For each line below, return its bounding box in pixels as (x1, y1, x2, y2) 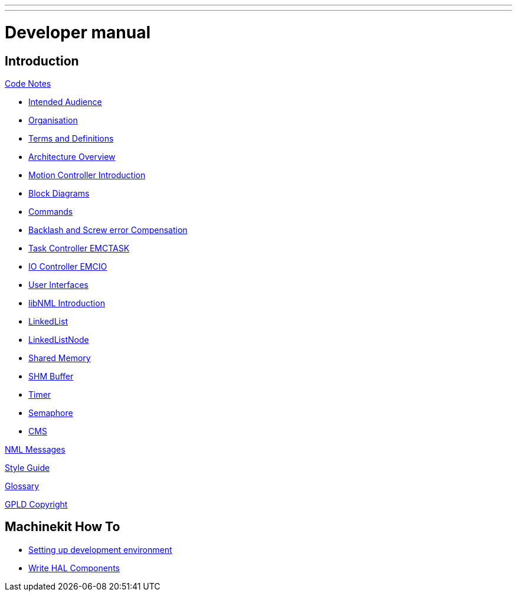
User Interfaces (28, 279, 89, 290)
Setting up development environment (28, 544, 172, 555)
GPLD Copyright (5, 499, 68, 509)
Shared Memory (28, 352, 91, 363)
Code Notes (5, 78, 51, 89)
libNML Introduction (28, 297, 105, 308)
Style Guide (5, 462, 50, 473)
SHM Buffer (28, 371, 74, 381)
